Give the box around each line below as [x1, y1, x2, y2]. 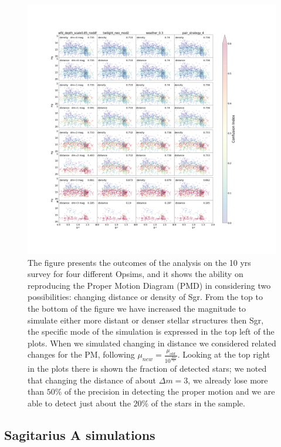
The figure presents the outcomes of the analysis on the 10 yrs [28, 256, 251, 268]
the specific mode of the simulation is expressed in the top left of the [28, 325, 275, 338]
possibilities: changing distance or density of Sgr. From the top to [28, 291, 263, 303]
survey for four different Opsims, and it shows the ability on [28, 268, 243, 280]
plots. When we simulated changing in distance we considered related [28, 336, 276, 349]
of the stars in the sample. [151, 396, 245, 409]
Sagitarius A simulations [4, 425, 155, 443]
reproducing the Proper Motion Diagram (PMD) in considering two [28, 279, 271, 291]
